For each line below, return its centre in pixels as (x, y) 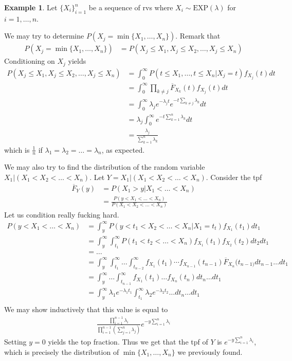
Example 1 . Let (31, 7)
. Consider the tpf (234, 177)
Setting (15, 342)
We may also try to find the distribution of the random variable (105, 167)
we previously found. (210, 351)
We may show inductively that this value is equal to (86, 309)
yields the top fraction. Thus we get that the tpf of (128, 342)
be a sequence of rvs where (131, 7)
